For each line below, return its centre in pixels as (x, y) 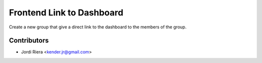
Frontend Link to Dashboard (66, 13)
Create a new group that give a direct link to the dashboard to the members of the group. (98, 27)
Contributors (29, 41)
